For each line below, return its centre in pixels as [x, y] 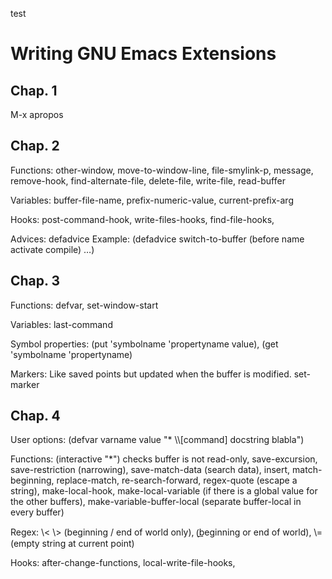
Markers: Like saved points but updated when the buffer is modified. [151, 374]
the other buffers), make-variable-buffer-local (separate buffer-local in [156, 502]
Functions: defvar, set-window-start [84, 305]
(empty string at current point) [72, 544]
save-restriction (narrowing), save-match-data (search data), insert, [150, 470]
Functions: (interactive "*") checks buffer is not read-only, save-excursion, [164, 459]
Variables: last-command [61, 324]
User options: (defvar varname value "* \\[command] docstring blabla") [157, 440]
